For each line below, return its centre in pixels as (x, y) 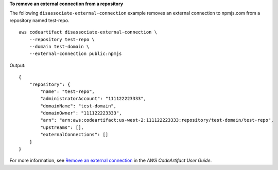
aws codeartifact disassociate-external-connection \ (88, 32)
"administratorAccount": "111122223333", (93, 99)
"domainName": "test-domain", (79, 106)
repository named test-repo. (39, 20)
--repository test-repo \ (62, 39)
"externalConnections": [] (74, 135)
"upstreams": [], (62, 127)
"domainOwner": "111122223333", (81, 113)
